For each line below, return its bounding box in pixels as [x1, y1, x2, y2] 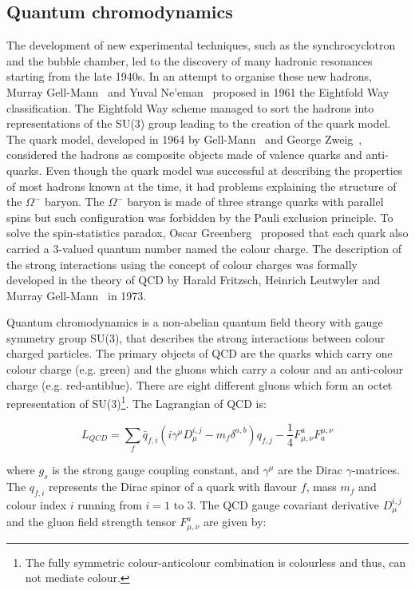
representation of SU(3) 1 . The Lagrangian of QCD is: [6, 393, 267, 411]
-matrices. [351, 461, 400, 478]
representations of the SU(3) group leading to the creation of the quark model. [6, 115, 391, 132]
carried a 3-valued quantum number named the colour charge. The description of [6, 240, 401, 256]
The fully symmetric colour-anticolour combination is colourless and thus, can [25, 553, 406, 570]
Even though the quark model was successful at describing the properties [45, 161, 403, 178]
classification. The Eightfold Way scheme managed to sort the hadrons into [6, 99, 374, 116]
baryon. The [44, 193, 105, 210]
